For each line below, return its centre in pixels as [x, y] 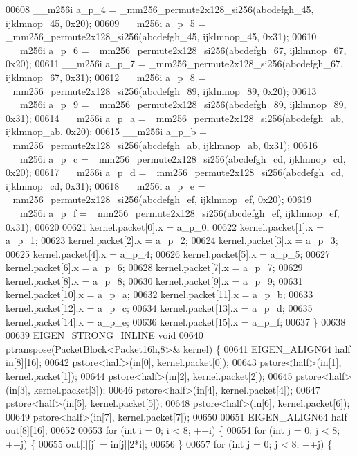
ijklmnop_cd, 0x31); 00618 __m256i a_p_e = [106, 185]
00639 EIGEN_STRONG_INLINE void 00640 [104, 335]
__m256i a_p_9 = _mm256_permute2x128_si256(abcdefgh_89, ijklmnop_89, [176, 104]
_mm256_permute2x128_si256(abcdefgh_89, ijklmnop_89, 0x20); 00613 [161, 90]
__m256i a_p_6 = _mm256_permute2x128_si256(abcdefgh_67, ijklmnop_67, [176, 50]
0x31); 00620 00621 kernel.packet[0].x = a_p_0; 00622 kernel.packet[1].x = [165, 226]
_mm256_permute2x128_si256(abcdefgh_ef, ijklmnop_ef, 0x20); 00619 [159, 199]
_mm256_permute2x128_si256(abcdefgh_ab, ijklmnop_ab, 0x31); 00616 [162, 144]
